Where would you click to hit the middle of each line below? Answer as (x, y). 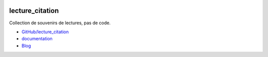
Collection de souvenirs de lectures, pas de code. (60, 23)
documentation (37, 39)
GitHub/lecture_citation (45, 32)
